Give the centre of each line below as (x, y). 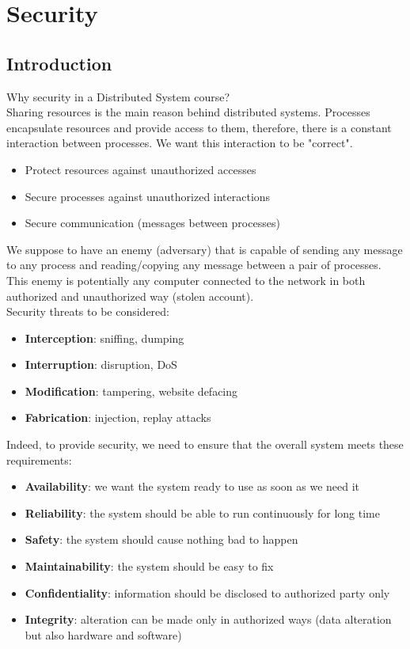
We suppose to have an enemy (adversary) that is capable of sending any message (205, 249)
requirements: (39, 459)
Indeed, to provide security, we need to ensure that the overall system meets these (205, 444)
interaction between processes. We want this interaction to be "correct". (180, 143)
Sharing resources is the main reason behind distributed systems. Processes (188, 112)
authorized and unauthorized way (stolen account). (130, 296)
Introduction (59, 63)
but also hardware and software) (103, 634)
